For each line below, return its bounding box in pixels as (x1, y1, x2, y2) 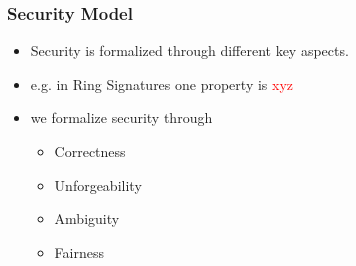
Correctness (54, 141, 126, 161)
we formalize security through (30, 107, 213, 128)
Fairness (54, 241, 104, 262)
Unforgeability (54, 174, 142, 195)
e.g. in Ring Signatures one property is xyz (30, 73, 294, 94)
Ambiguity (54, 208, 120, 229)
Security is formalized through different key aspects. (30, 40, 349, 61)
